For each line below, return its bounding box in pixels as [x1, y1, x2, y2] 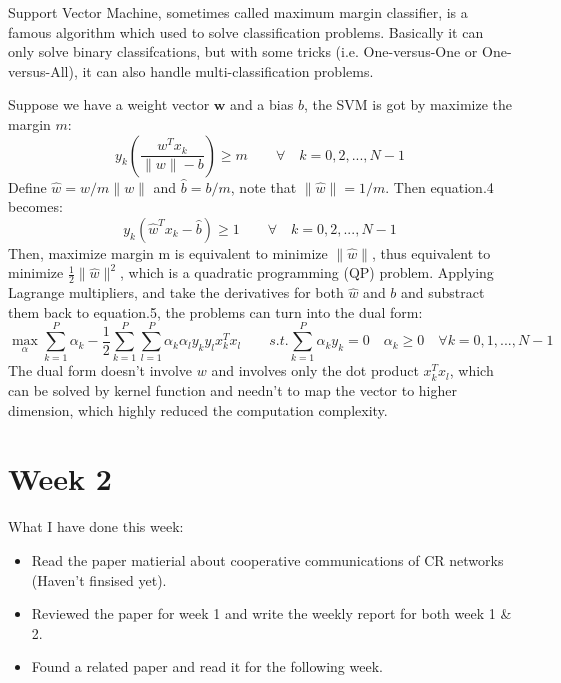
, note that [230, 176, 297, 197]
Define [8, 176, 47, 197]
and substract [401, 282, 485, 303]
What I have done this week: [8, 516, 184, 537]
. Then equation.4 [385, 176, 494, 197]
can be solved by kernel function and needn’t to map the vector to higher [8, 380, 457, 401]
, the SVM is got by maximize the [303, 94, 512, 115]
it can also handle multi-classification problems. [82, 60, 374, 81]
